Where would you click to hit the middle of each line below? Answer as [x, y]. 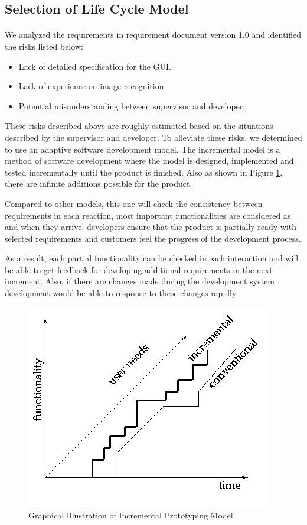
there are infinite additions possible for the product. [99, 184]
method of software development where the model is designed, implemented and [149, 161]
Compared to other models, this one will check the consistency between [134, 203]
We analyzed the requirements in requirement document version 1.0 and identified [153, 35]
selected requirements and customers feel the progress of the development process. [153, 238]
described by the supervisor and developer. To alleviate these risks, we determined [153, 137]
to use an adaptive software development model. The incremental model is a [143, 149]
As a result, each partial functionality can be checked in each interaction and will [152, 258]
